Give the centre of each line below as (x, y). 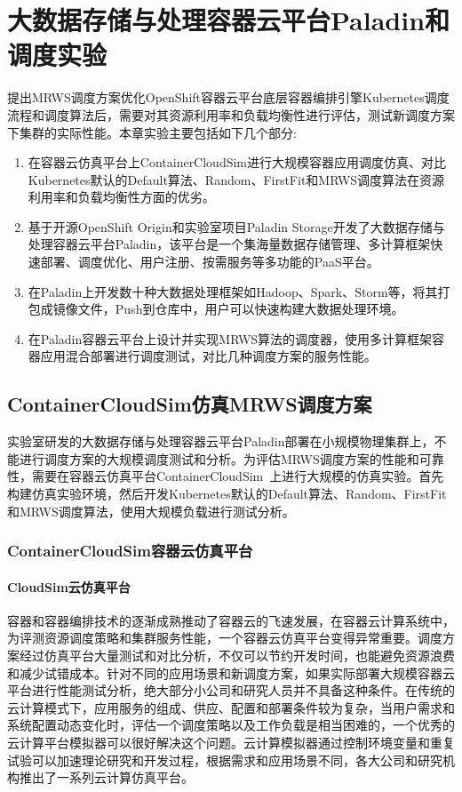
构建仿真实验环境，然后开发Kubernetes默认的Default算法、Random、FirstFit (227, 494)
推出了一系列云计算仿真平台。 (106, 777)
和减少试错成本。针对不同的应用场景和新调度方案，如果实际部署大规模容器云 (231, 672)
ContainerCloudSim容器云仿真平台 (130, 551)
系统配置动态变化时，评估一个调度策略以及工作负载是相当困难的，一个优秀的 (231, 725)
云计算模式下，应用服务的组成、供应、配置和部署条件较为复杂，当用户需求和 (231, 707)
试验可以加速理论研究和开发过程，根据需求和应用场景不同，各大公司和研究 (225, 760)
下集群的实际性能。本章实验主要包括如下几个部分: (152, 132)
